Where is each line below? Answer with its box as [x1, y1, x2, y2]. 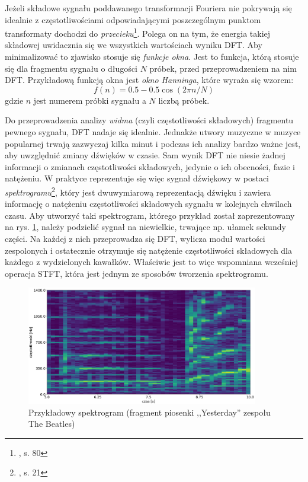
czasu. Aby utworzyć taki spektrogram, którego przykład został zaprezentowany [5, 209, 295, 221]
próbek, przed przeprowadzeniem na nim [149, 62, 297, 74]
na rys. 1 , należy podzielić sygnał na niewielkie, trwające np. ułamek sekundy [5, 221, 286, 233]
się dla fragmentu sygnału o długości [5, 62, 137, 74]
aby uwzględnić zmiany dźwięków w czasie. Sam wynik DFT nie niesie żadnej [5, 149, 285, 161]
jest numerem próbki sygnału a [33, 94, 146, 106]
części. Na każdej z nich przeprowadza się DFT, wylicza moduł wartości [5, 232, 265, 244]
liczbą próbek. [158, 94, 210, 106]
